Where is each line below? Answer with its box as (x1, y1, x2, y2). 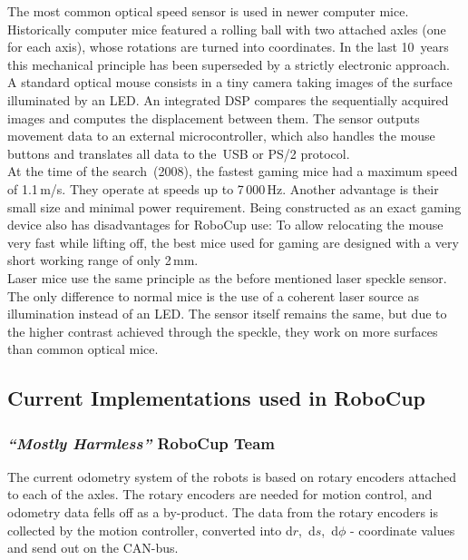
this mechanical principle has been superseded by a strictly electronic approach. (7, 54, 450, 74)
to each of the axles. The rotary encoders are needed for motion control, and (7, 485, 433, 504)
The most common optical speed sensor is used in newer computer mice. (7, 2, 409, 20)
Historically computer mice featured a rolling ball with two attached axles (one (7, 19, 446, 38)
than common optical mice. (7, 339, 159, 359)
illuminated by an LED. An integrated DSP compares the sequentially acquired (7, 90, 449, 109)
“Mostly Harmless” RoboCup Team (7, 431, 276, 454)
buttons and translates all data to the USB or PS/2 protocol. (7, 143, 350, 162)
